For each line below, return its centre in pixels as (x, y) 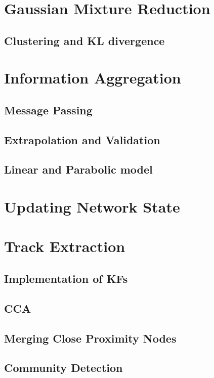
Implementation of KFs (66, 279)
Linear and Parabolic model (78, 169)
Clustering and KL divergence (84, 40)
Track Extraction (65, 246)
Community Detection (63, 368)
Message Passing (48, 110)
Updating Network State (92, 207)
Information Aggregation (93, 78)
